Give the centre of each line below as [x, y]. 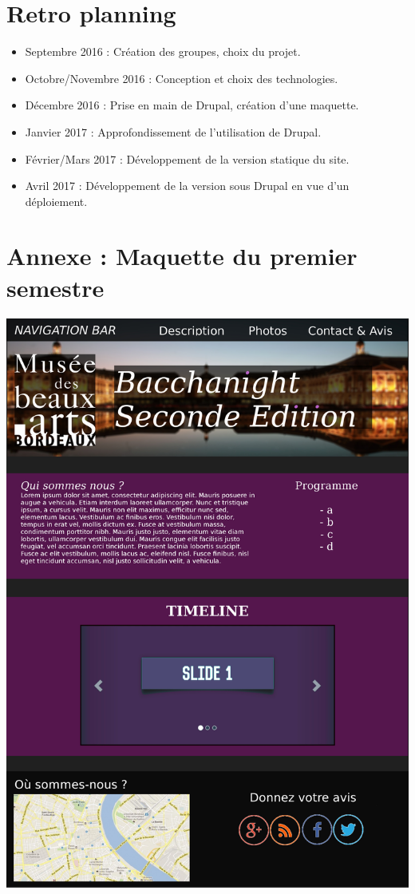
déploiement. [56, 201]
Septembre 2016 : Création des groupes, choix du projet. [163, 51]
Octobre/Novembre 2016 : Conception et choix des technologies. [182, 78]
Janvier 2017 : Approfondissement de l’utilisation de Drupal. [173, 131]
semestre [55, 287]
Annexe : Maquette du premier [182, 256]
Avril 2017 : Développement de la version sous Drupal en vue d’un [187, 186]
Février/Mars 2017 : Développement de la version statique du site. [187, 158]
